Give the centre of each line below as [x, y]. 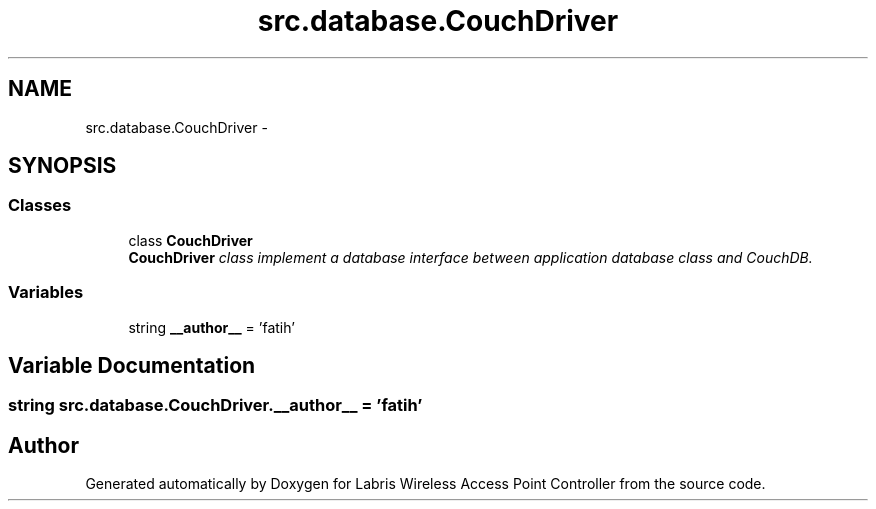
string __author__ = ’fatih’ [211, 327]
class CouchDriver [190, 240]
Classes [40, 205]
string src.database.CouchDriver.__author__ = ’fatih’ [215, 405]
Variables [46, 292]
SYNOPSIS [62, 166]
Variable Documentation [132, 365]
